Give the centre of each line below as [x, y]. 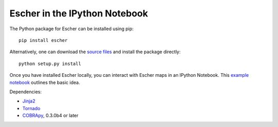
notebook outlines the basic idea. [45, 82]
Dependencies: [26, 92]
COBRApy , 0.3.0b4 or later [50, 116]
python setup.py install [50, 63]
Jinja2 [29, 101]
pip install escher [43, 40]
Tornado [31, 108]
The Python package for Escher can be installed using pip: [72, 29]
